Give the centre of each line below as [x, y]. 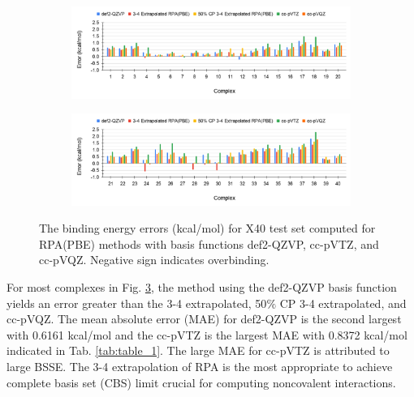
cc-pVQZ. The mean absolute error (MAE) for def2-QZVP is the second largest [204, 319]
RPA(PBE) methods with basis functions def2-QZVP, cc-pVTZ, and [209, 243]
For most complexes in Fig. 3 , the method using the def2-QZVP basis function [202, 287]
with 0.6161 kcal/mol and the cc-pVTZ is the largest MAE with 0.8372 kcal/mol [207, 334]
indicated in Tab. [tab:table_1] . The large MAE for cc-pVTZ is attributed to [198, 350]
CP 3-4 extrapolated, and [343, 303]
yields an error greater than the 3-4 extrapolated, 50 [137, 303]
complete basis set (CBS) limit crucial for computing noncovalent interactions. [201, 382]
